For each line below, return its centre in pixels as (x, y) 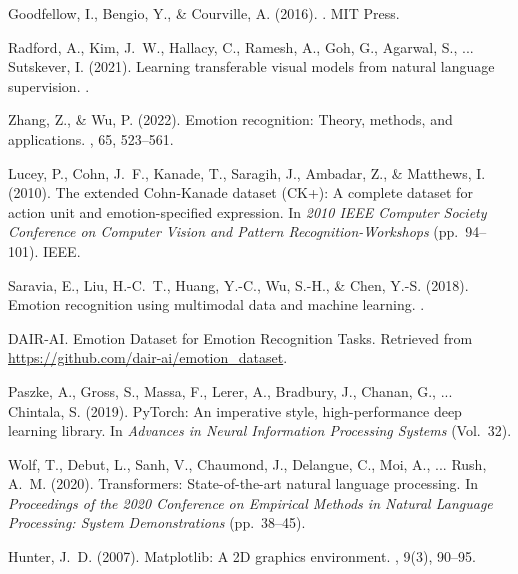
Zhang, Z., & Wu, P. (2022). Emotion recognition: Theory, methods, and (230, 119)
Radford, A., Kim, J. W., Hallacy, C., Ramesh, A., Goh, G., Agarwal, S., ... (241, 46)
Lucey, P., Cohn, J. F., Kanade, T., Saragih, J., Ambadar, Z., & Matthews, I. (247, 172)
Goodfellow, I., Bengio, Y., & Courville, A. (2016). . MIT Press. (204, 13)
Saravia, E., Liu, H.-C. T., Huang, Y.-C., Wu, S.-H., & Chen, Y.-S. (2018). (238, 284)
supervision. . (49, 85)
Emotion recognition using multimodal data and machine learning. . (216, 304)
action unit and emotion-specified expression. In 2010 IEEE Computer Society (247, 211)
